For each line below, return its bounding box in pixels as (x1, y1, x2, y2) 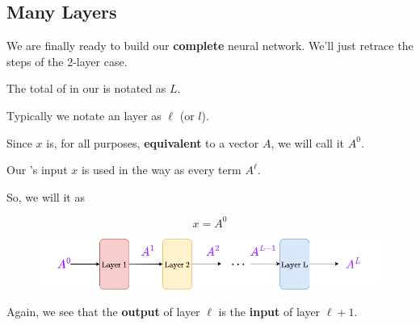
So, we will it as (6, 188, 85, 205)
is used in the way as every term (81, 161, 241, 178)
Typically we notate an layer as (6, 106, 162, 123)
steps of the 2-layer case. (6, 52, 128, 69)
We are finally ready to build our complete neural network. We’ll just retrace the (6, 37, 414, 54)
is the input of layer (218, 303, 321, 320)
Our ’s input (6, 161, 68, 178)
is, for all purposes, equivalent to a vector (46, 134, 259, 151)
